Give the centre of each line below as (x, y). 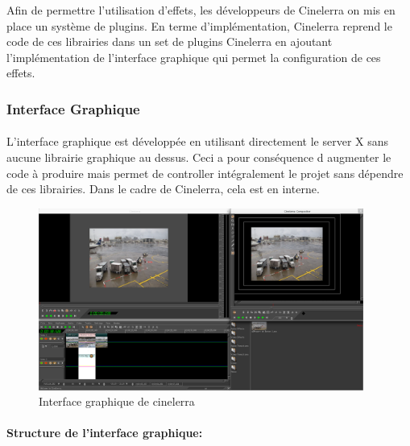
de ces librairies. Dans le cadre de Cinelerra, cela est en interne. (163, 189)
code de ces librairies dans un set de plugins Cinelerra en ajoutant (170, 41)
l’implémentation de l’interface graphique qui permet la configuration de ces (194, 57)
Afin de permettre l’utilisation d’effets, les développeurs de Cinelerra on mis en (201, 10)
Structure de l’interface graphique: (105, 433)
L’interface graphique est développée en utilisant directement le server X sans (198, 141)
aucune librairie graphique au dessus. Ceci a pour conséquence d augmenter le (199, 157)
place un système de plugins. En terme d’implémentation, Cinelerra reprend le (199, 25)
